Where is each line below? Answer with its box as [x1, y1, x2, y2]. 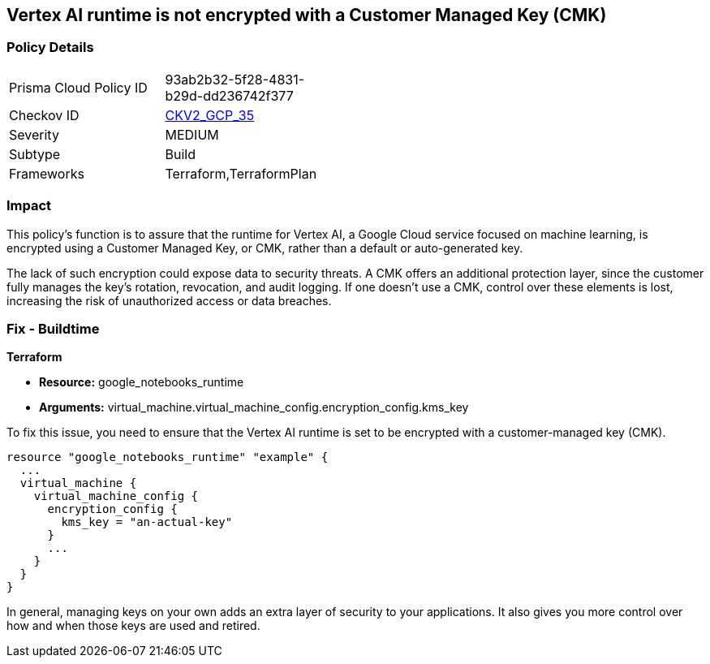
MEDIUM [165, 126, 219, 143]
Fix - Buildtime [6, 320, 100, 337]
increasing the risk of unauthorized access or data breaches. [6, 293, 332, 308]
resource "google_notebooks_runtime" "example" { [6, 451, 329, 464]
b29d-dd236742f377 [165, 87, 294, 104]
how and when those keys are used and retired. [6, 619, 260, 633]
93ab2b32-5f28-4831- [165, 71, 305, 88]
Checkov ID [9, 106, 80, 123]
